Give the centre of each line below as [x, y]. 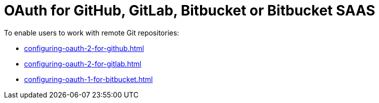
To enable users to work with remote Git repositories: [92, 32]
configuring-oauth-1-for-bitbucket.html [88, 79]
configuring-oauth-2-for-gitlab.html [83, 63]
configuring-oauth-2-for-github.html [84, 48]
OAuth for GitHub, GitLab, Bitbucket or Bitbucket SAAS [190, 10]
